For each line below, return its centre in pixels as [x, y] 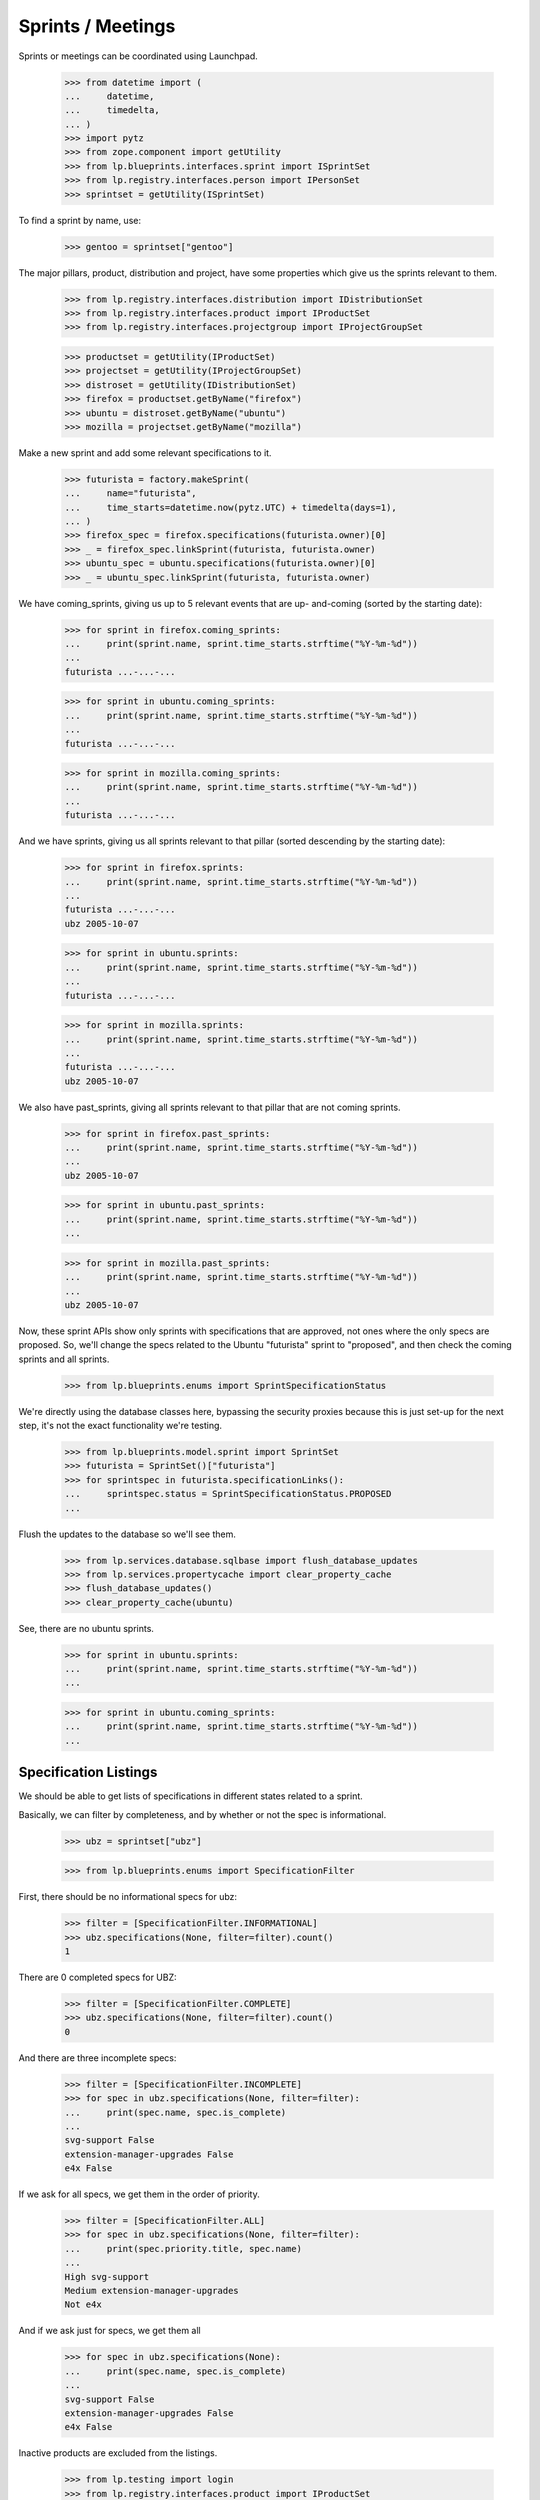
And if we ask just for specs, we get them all [109, 2331]
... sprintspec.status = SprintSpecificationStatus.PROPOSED [228, 1494]
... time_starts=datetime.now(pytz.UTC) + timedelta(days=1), [230, 507]
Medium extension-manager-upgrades [151, 2291]
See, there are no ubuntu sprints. [86, 1628]
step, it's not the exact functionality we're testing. [120, 1426]
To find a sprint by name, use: [80, 220]
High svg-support [107, 2276]
